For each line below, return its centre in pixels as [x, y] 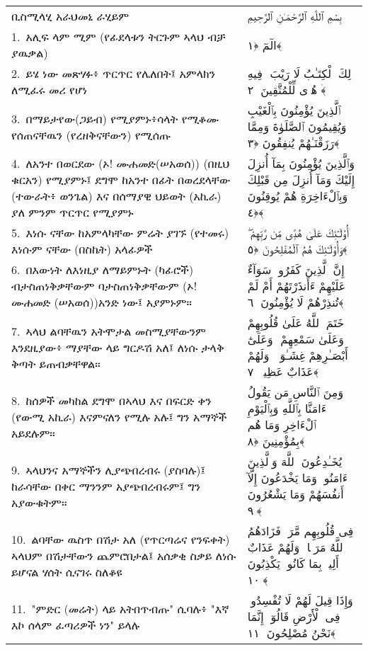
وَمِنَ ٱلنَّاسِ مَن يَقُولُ [295, 392]
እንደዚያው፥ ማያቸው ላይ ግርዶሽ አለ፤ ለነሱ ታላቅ [118, 347]
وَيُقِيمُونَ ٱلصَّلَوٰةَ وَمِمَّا [297, 126]
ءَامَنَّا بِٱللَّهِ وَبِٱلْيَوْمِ [287, 408]
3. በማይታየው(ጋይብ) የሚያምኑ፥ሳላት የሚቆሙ [115, 118]
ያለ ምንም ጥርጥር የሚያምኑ [73, 212]
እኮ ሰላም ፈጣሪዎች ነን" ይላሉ [76, 625]
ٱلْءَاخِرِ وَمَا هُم [282, 424]
